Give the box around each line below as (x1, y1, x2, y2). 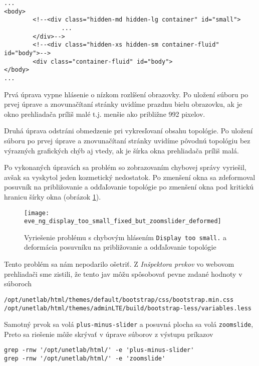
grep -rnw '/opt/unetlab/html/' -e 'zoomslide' (4, 355, 166, 362)
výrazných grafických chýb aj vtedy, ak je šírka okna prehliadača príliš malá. (4, 145, 239, 155)
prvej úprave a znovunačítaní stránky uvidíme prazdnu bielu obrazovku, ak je (4, 99, 242, 109)
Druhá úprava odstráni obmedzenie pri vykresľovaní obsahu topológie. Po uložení (4, 125, 253, 136)
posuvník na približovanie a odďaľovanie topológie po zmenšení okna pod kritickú (4, 181, 254, 192)
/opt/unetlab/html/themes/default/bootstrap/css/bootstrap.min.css (4, 296, 234, 303)
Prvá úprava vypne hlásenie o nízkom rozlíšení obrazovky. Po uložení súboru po (4, 89, 248, 99)
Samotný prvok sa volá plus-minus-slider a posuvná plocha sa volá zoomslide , (4, 319, 253, 329)
